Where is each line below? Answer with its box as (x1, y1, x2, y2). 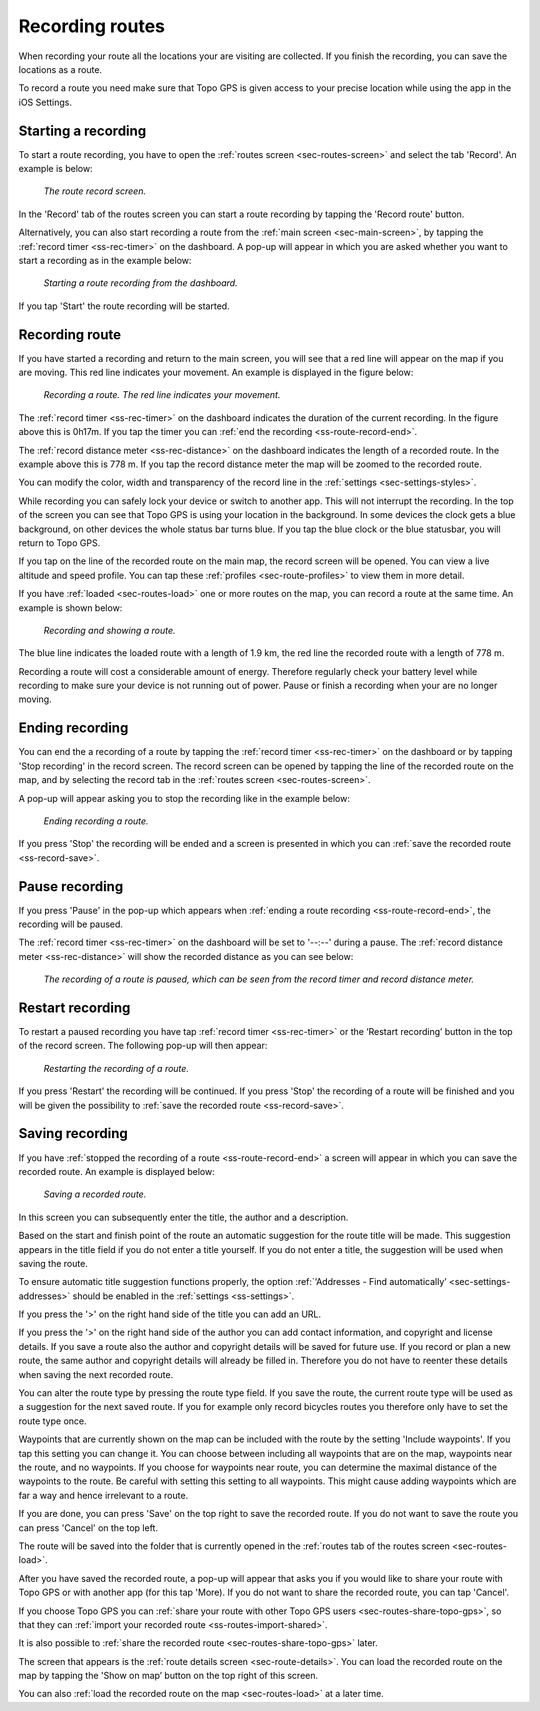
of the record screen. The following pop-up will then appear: (18, 1040, 268, 1052)
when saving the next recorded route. (18, 1368, 174, 1380)
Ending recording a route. (43, 815, 149, 827)
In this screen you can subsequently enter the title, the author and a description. (18, 1211, 349, 1223)
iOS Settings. (18, 96, 72, 108)
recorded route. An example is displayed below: (18, 1165, 215, 1177)
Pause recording (18, 878, 124, 895)
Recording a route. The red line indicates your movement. (43, 389, 281, 401)
